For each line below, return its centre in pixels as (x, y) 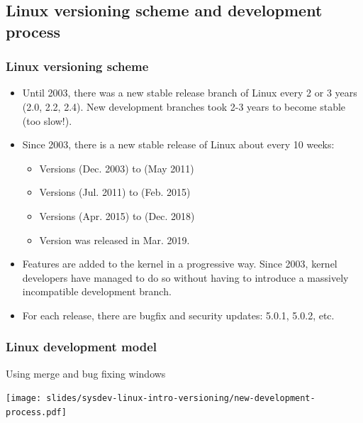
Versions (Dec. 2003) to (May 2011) (117, 168)
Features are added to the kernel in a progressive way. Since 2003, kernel (180, 264)
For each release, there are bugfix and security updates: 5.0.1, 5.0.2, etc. (178, 315)
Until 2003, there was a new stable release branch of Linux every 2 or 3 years (190, 93)
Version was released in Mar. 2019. (115, 240)
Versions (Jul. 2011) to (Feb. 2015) (115, 192)
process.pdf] (36, 412)
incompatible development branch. (97, 291)
